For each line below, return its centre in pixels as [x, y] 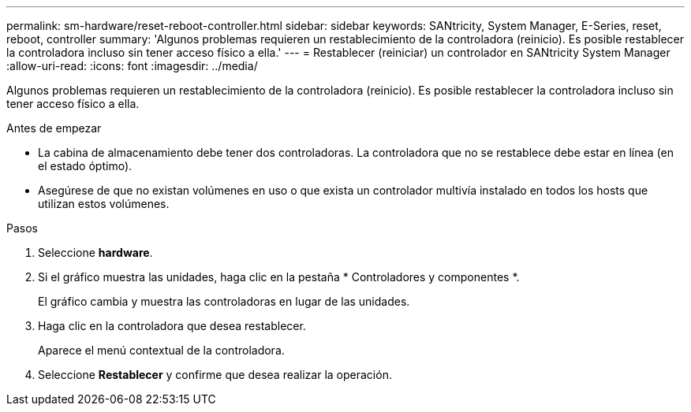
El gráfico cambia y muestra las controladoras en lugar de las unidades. [224, 301]
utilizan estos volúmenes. [104, 204]
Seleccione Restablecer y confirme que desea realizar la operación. [215, 375]
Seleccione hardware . [95, 252]
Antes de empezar [54, 128]
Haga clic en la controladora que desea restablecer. [172, 326]
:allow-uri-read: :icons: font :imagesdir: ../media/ [132, 66]
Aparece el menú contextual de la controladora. [161, 350]
